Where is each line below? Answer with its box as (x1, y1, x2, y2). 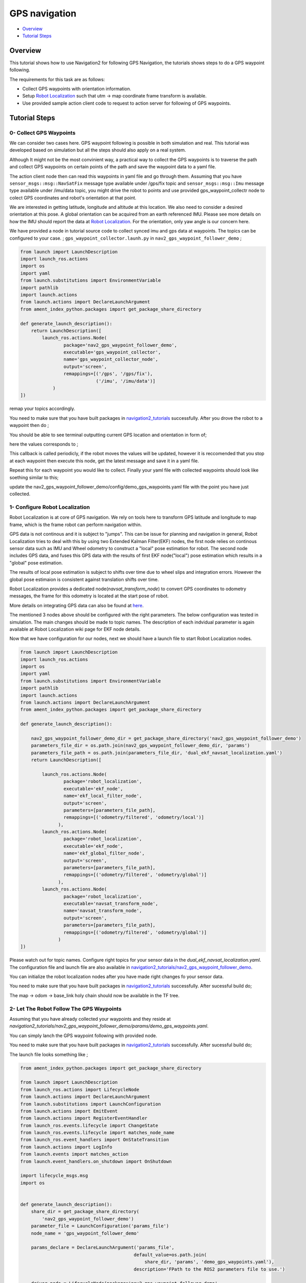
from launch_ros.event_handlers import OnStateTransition (20, 1137, 169, 1143)
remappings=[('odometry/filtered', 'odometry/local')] (63, 814, 205, 821)
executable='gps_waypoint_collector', (63, 349, 161, 355)
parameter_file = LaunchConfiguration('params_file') (31, 1223, 169, 1229)
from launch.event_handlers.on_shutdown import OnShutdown (20, 1158, 172, 1164)
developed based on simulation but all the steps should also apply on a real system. (9, 147, 187, 153)
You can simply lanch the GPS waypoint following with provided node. (9, 1032, 157, 1039)
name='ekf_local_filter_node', (63, 793, 142, 799)
